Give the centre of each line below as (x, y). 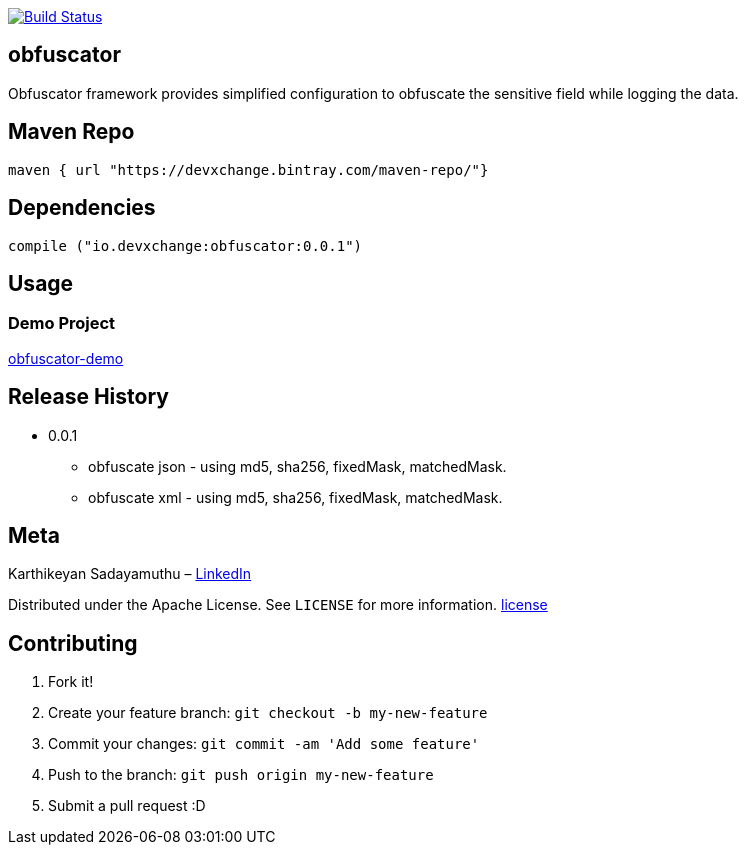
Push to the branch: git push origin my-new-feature (241, 775)
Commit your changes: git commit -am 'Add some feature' (264, 744)
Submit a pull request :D (127, 806)
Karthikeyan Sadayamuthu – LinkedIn (130, 574)
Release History (88, 397)
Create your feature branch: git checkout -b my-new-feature (268, 713)
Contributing (73, 643)
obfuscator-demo (66, 358)
